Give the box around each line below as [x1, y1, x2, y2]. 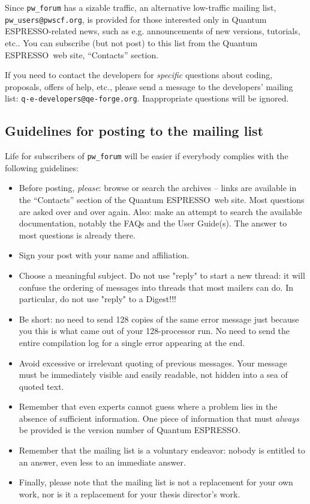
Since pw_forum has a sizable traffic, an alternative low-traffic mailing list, [5, 1, 276, 13]
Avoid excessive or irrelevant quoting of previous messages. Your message [19, 356, 287, 369]
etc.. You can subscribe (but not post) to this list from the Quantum [5, 36, 258, 49]
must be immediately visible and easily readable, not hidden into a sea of [19, 368, 288, 381]
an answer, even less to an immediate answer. [19, 455, 186, 468]
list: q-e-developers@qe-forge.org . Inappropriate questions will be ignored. [5, 92, 289, 105]
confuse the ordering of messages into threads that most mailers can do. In [19, 281, 294, 293]
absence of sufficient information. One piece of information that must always [19, 411, 299, 424]
